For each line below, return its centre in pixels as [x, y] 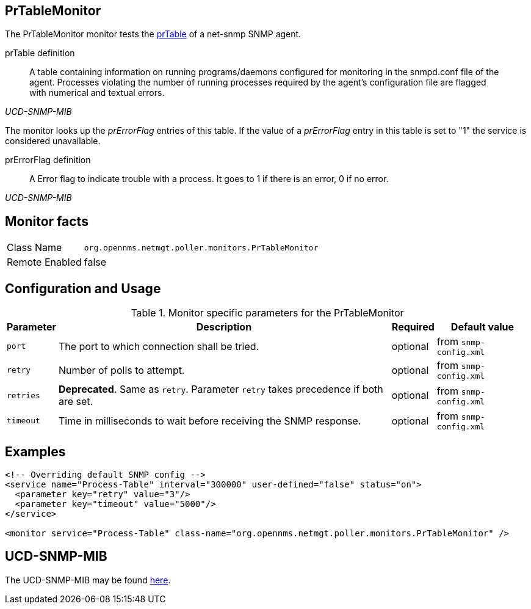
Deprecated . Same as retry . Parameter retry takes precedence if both [221, 389]
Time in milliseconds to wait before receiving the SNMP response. [210, 421]
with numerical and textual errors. [97, 93]
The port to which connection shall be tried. [159, 346]
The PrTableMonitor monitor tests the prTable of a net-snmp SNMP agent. [153, 34]
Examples [35, 451]
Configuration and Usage [83, 288]
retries [23, 395]
